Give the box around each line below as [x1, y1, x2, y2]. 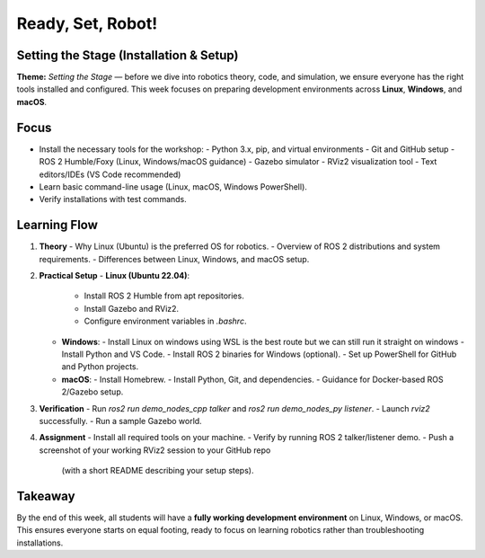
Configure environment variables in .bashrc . [84, 315, 247, 327]
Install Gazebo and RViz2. [84, 303, 180, 314]
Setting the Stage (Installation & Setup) [16, 48, 239, 63]
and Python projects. [61, 361, 139, 372]
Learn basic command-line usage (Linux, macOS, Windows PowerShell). [39, 181, 307, 192]
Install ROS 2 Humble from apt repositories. [84, 290, 244, 301]
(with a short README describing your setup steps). [61, 465, 254, 476]
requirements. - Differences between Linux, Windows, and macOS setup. [39, 253, 310, 264]
